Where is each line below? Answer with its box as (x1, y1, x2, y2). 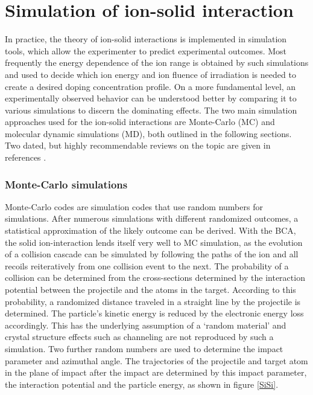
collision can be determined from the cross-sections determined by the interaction (5, 271, 305, 284)
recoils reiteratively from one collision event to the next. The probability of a (5, 259, 289, 272)
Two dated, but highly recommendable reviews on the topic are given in (5, 139, 271, 152)
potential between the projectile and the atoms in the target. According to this (5, 283, 296, 296)
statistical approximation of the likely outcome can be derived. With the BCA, (5, 224, 296, 237)
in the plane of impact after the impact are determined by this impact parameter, (5, 366, 307, 379)
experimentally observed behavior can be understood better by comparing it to (5, 92, 297, 104)
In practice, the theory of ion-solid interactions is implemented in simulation (5, 33, 287, 45)
